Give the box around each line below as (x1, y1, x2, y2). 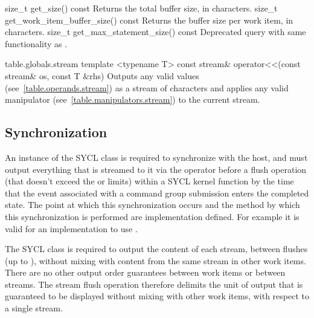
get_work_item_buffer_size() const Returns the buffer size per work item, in (5, 13, 293, 26)
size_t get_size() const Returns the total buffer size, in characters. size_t (5, 2, 278, 14)
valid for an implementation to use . (5, 222, 138, 235)
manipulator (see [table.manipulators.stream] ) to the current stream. (5, 93, 260, 106)
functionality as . (5, 37, 68, 50)
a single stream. (5, 302, 63, 314)
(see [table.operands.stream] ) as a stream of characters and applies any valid (5, 81, 289, 94)
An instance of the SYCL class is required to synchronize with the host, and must (5, 151, 308, 163)
